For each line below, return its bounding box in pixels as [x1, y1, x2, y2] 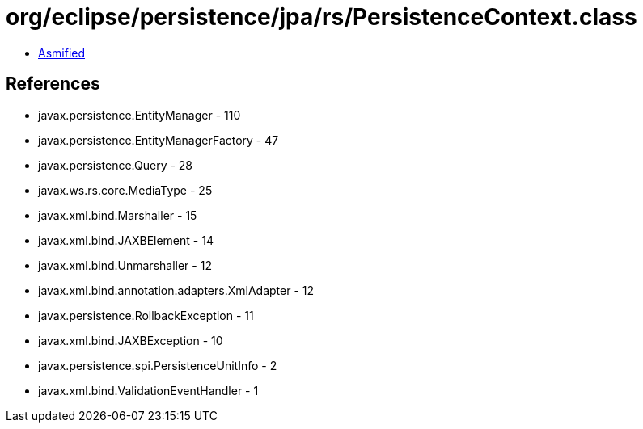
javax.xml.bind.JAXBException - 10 [38, 333, 223, 347]
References [6, 74, 100, 95]
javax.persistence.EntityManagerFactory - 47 [38, 132, 279, 147]
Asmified [38, 45, 86, 60]
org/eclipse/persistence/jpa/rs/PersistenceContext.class [6, 3, 637, 31]
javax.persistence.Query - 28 [38, 158, 193, 172]
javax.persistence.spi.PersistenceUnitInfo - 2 [38, 358, 277, 372]
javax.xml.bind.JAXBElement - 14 [38, 233, 214, 247]
